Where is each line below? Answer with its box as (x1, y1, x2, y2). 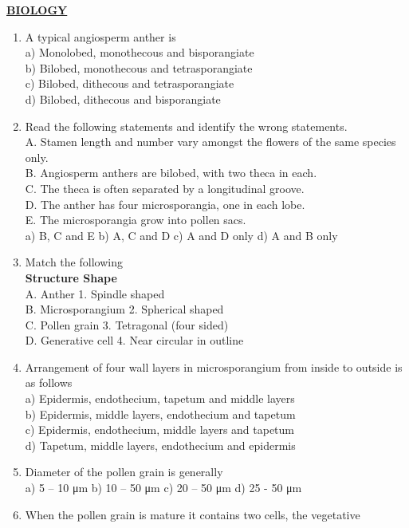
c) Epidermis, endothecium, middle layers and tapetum (25, 421, 295, 438)
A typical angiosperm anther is (25, 28, 176, 45)
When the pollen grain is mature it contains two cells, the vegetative (25, 506, 360, 522)
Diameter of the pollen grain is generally (25, 463, 223, 480)
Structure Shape (25, 269, 117, 286)
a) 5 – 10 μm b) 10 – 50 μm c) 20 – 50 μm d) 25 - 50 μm (25, 479, 302, 496)
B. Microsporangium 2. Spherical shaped (25, 301, 224, 317)
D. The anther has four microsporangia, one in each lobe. (25, 195, 305, 212)
